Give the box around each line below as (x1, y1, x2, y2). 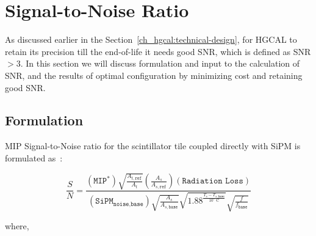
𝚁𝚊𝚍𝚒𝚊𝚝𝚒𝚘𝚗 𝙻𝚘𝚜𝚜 (182, 177, 243, 186)
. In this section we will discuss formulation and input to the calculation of (20, 57, 300, 70)
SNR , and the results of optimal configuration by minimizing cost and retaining (5, 68, 303, 81)
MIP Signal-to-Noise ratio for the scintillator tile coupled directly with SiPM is (5, 139, 301, 152)
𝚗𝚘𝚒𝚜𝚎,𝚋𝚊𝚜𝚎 (113, 201, 143, 207)
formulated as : (5, 151, 63, 164)
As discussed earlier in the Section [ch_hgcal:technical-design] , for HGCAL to (5, 33, 297, 46)
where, (5, 219, 29, 232)
